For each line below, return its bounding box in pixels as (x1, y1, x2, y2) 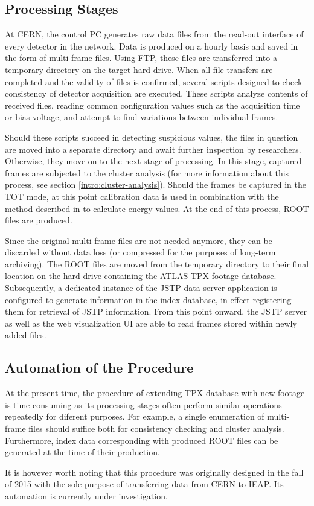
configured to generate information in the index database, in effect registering (5, 293, 292, 306)
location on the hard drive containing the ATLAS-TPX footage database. (5, 269, 277, 282)
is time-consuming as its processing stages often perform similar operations (5, 398, 282, 411)
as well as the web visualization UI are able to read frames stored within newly (5, 316, 297, 329)
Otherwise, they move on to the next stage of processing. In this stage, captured (5, 155, 302, 167)
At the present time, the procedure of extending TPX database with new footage (5, 386, 305, 399)
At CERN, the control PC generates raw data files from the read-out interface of (5, 28, 304, 40)
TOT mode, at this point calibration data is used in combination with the (5, 190, 279, 202)
